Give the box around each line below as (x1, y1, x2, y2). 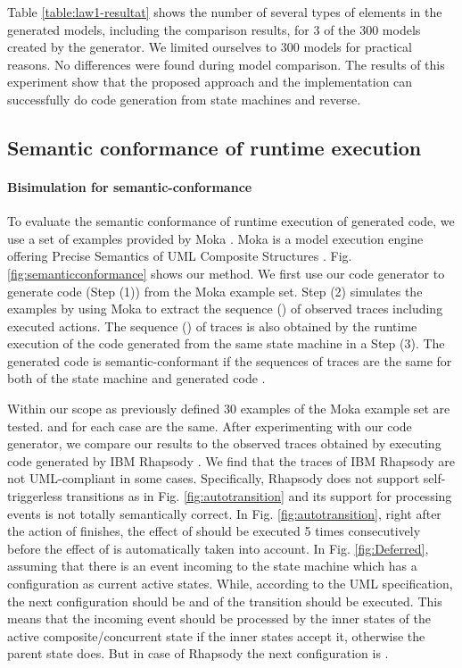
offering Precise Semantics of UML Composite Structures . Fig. (7, 246, 352, 265)
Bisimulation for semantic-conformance (7, 177, 252, 196)
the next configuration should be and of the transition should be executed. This (7, 591, 442, 610)
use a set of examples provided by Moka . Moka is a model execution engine (7, 229, 424, 247)
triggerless (7, 487, 62, 505)
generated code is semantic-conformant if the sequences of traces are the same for (7, 351, 452, 370)
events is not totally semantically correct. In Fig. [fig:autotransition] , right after (7, 504, 441, 522)
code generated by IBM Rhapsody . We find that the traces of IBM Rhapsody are (7, 451, 456, 470)
